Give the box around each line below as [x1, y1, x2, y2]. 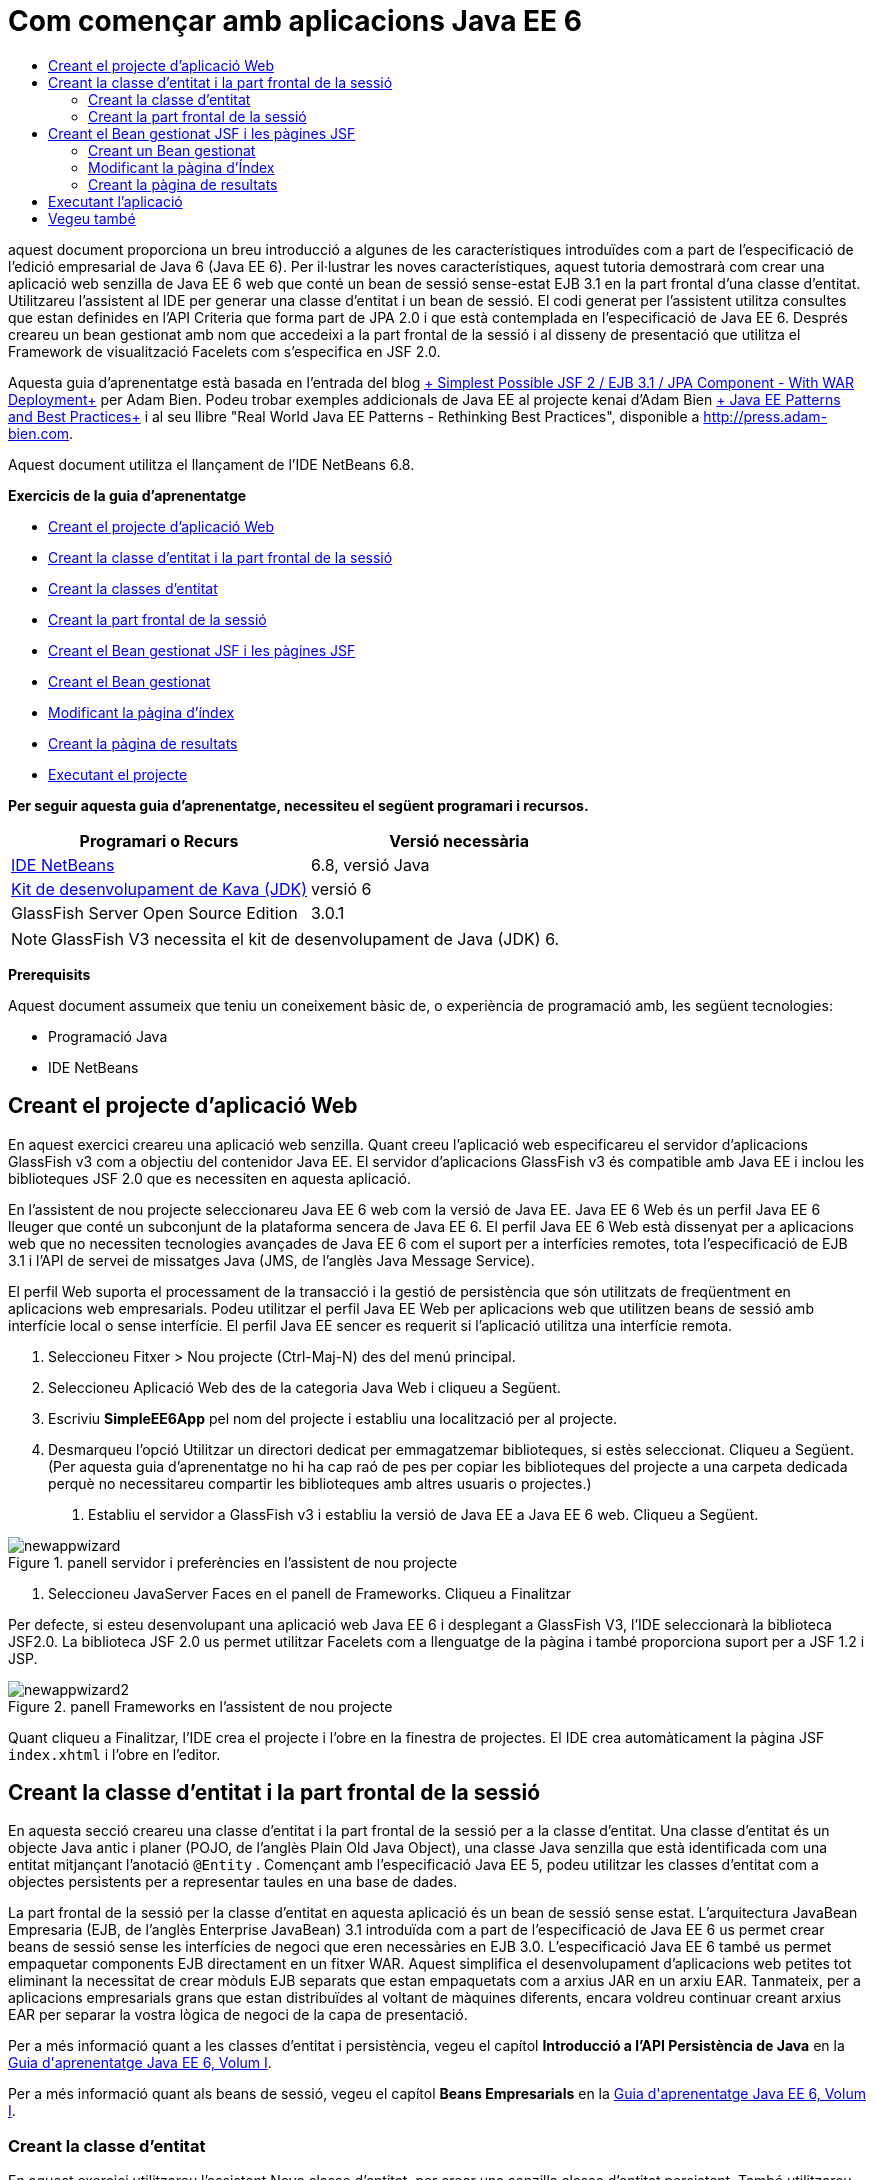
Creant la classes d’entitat [48, 579, 218, 597]
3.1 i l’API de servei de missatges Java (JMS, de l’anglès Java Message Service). [8, 1251, 535, 1269]
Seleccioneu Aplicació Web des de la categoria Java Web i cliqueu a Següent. [48, 1378, 561, 1396]
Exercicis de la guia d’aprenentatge [8, 486, 247, 504]
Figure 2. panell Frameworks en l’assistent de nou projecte [8, 1697, 393, 1715]
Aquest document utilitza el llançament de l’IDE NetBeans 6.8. [8, 455, 415, 473]
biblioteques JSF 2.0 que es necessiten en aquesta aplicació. [8, 1169, 411, 1187]
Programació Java [48, 1027, 168, 1045]
